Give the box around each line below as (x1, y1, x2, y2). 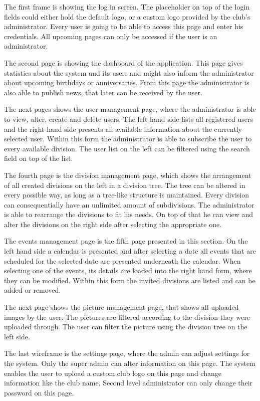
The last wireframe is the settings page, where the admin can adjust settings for (4, 348, 250, 358)
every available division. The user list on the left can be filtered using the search (4, 143, 250, 153)
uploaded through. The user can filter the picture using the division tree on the (4, 321, 247, 332)
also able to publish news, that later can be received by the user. (4, 87, 202, 97)
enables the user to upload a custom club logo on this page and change (4, 367, 221, 378)
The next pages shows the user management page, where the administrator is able (4, 104, 256, 114)
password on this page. (4, 387, 74, 397)
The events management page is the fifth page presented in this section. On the (4, 236, 248, 246)
